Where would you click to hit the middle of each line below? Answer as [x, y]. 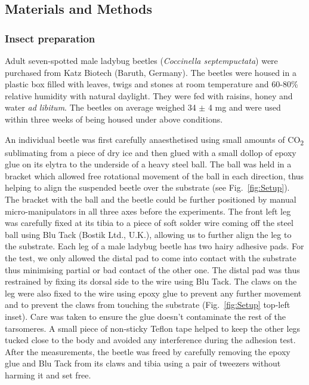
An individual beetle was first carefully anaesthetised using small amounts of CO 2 [154, 140]
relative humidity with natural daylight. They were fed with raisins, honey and [149, 95]
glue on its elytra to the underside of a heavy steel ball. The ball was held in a [148, 164]
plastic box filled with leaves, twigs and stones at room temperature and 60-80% [152, 84]
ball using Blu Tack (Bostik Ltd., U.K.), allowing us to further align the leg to [148, 234]
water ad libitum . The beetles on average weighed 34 [101, 107]
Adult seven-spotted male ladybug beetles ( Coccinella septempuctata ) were [141, 60]
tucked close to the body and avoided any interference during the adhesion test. [150, 340]
